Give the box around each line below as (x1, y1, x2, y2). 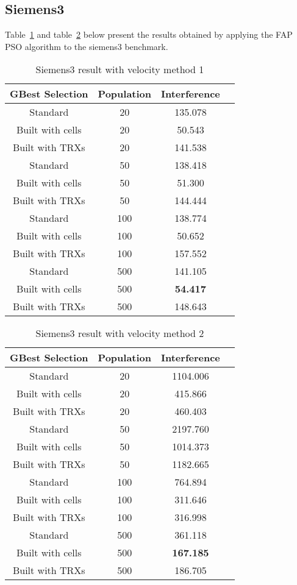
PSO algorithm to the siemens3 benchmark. (5, 40, 168, 52)
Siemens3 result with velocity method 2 (35, 326, 204, 341)
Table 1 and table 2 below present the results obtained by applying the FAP (5, 28, 293, 41)
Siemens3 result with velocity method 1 (35, 62, 204, 77)
